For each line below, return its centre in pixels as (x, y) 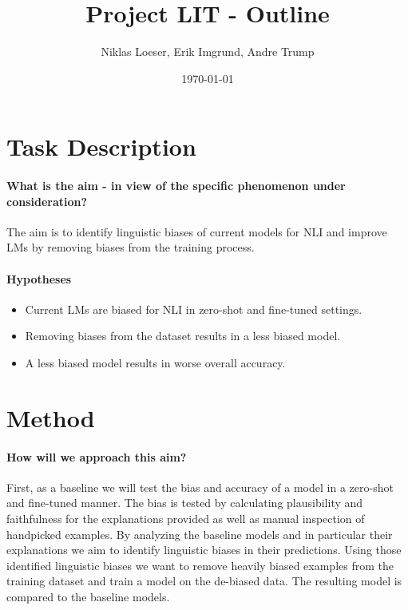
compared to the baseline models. (88, 596)
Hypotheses (39, 278)
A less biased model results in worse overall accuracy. (155, 363)
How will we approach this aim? (97, 456)
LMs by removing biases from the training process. (131, 247)
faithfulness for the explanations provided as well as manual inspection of (186, 519)
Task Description (101, 147)
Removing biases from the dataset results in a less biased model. (183, 336)
